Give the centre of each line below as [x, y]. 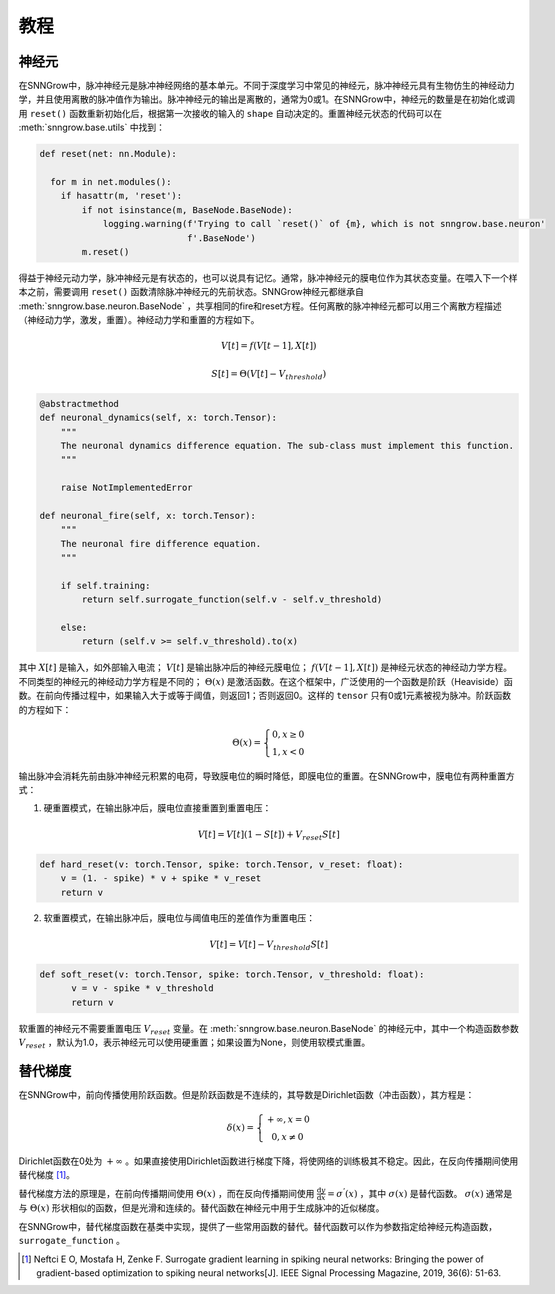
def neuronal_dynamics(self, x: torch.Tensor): [158, 418]
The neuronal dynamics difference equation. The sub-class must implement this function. [287, 445]
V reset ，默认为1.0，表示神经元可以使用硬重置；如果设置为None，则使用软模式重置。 [194, 1043]
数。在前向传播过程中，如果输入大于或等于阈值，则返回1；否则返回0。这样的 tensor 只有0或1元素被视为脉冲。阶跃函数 [265, 696]
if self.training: [105, 585]
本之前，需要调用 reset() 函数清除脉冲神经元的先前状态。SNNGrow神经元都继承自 [191, 292]
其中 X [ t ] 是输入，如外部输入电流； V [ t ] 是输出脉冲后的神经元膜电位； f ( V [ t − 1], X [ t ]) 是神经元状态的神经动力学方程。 [265, 667]
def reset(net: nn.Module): [108, 154]
